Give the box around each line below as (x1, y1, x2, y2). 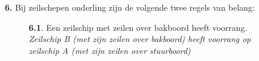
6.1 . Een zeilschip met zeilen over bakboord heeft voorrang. (29, 21, 248, 33)
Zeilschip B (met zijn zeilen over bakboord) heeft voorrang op (29, 33, 251, 45)
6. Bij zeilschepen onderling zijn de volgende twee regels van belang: (5, 1, 255, 13)
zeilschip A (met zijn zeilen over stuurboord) (29, 44, 191, 56)
